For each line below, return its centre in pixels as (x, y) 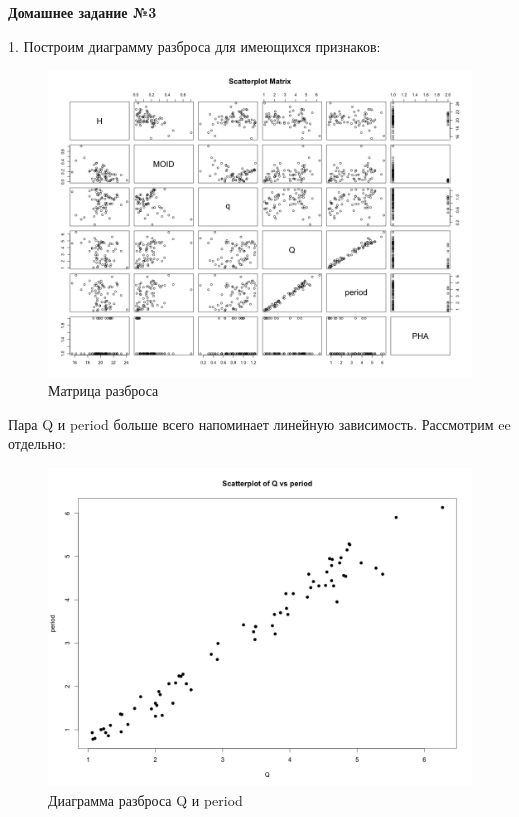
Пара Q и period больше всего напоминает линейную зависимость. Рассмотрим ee (259, 423)
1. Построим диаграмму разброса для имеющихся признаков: (194, 45)
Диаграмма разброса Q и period (145, 799)
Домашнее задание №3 (82, 12)
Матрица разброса (103, 390)
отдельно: (37, 443)
